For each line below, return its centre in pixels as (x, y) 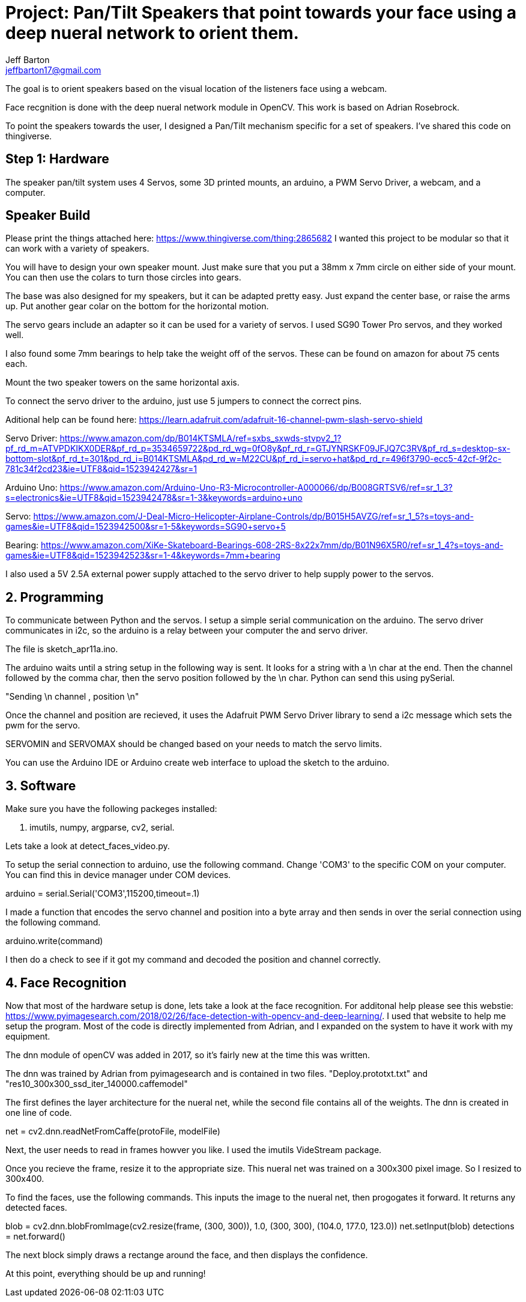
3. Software (41, 786)
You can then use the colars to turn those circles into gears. (123, 277)
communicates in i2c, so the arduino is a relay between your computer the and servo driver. (187, 631)
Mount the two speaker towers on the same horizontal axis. (122, 383)
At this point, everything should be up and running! (106, 1273)
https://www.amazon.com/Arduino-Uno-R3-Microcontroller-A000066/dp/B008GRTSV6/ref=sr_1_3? (256, 488)
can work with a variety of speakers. (77, 249)
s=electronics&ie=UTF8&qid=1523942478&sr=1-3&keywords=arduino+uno (154, 498)
